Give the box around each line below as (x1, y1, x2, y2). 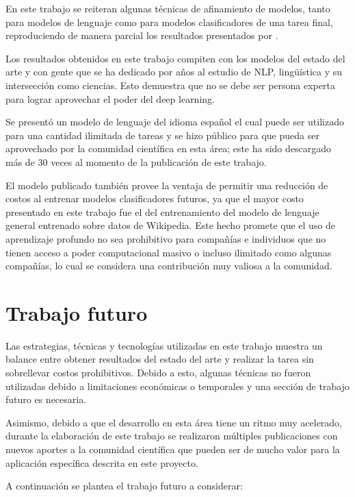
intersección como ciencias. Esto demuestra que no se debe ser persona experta (5, 77, 335, 92)
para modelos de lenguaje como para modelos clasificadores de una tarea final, (5, 14, 333, 29)
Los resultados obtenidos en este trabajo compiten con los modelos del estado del (5, 51, 345, 65)
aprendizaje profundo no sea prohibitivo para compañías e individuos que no (5, 231, 326, 245)
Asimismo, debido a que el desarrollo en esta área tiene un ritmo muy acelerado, (5, 415, 343, 429)
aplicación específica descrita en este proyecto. (5, 455, 198, 470)
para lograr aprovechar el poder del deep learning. (5, 91, 215, 106)
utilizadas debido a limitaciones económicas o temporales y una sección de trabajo (5, 378, 350, 393)
